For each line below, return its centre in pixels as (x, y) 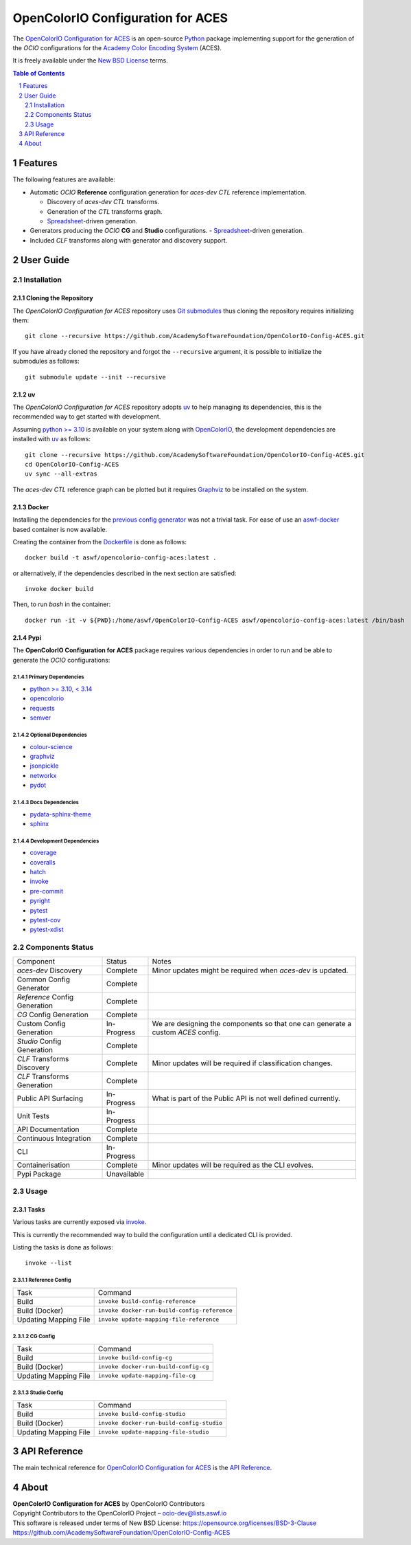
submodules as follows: (46, 362)
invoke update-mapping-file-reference (158, 1320)
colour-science (51, 746)
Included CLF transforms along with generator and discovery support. (129, 240)
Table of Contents (39, 73)
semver (40, 718)
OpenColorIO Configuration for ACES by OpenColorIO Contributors (109, 1504)
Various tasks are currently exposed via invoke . (80, 1222)
